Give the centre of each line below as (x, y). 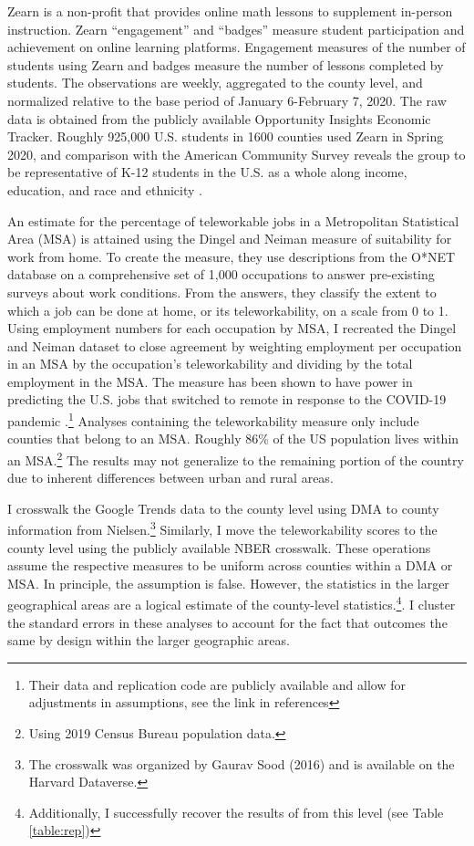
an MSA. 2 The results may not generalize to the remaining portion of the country (236, 458)
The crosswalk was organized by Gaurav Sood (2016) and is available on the (242, 763)
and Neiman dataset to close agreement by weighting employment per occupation (235, 345)
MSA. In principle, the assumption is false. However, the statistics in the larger (228, 583)
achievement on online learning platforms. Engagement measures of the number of (237, 47)
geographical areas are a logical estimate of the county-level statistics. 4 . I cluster (232, 603)
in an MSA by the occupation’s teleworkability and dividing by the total (210, 364)
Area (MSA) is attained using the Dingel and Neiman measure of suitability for (230, 239)
